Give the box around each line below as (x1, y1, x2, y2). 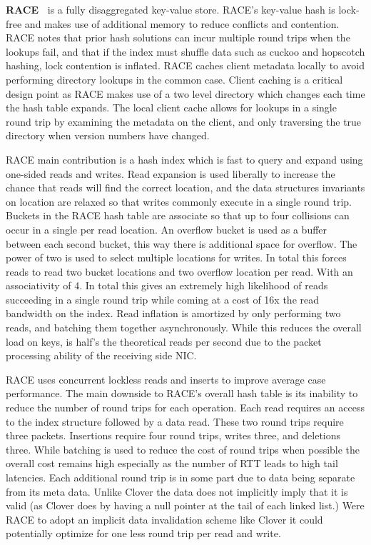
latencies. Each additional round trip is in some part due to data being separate (6, 470, 355, 484)
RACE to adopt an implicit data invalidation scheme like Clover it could (6, 511, 323, 526)
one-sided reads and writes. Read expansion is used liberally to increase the (6, 166, 335, 181)
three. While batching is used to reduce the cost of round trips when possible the (6, 441, 360, 456)
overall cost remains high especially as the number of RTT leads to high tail (6, 456, 338, 471)
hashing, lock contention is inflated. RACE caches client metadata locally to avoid (6, 58, 365, 73)
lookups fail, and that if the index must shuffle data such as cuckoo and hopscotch (6, 44, 365, 59)
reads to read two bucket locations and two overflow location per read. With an (6, 264, 353, 279)
